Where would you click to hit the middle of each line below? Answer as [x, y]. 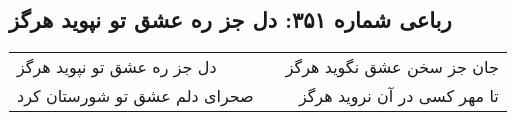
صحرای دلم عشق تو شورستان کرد [135, 96]
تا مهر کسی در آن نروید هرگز [398, 96]
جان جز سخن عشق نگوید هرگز [392, 67]
